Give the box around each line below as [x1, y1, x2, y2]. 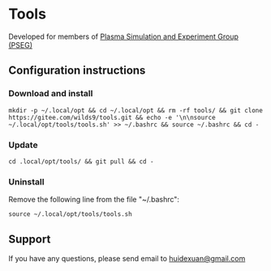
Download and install [8, 88, 93, 100]
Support [8, 232, 51, 246]
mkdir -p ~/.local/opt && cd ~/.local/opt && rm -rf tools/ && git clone [8, 106, 264, 114]
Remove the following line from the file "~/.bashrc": [8, 195, 180, 205]
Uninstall [8, 176, 45, 187]
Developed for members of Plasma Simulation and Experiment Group [8, 32, 239, 41]
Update [8, 139, 38, 150]
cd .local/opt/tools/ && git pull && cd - [8, 157, 154, 166]
